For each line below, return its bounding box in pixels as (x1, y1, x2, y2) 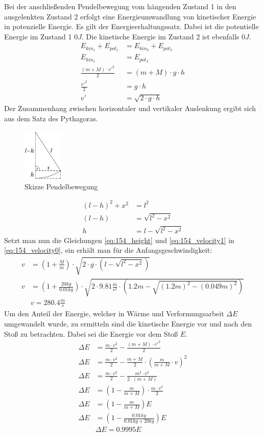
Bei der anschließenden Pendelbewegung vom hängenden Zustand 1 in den (4, 1, 236, 11)
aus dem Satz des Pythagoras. (4, 113, 98, 124)
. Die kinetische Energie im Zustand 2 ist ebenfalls (81, 31, 240, 41)
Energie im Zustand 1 (4, 31, 72, 41)
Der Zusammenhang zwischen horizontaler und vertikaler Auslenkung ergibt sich (4, 103, 256, 114)
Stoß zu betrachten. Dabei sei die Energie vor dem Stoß (4, 328, 178, 339)
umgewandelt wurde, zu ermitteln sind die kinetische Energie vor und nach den (4, 318, 252, 329)
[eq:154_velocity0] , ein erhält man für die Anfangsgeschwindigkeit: (4, 245, 212, 255)
